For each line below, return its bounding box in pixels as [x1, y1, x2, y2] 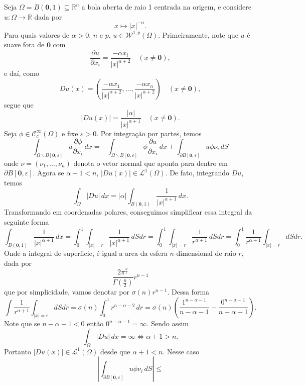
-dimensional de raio [174, 247, 236, 258]
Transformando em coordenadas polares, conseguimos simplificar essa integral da [4, 207, 252, 217]
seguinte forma [4, 217, 49, 227]
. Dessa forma [167, 286, 210, 297]
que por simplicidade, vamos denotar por [4, 286, 129, 297]
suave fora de [4, 39, 45, 50]
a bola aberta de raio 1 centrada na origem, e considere [81, 2, 251, 12]
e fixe [62, 128, 78, 138]
